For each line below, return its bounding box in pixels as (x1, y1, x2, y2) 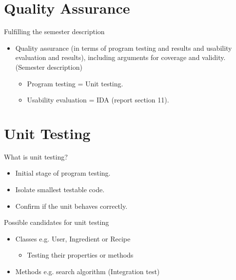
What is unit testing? (4, 151, 68, 161)
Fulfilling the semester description (4, 26, 105, 37)
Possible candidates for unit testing (4, 217, 109, 227)
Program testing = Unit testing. (27, 78, 123, 88)
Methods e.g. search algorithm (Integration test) (15, 266, 160, 276)
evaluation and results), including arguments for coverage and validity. (15, 52, 226, 62)
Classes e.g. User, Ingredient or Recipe (15, 233, 131, 243)
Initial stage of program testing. (15, 168, 111, 178)
